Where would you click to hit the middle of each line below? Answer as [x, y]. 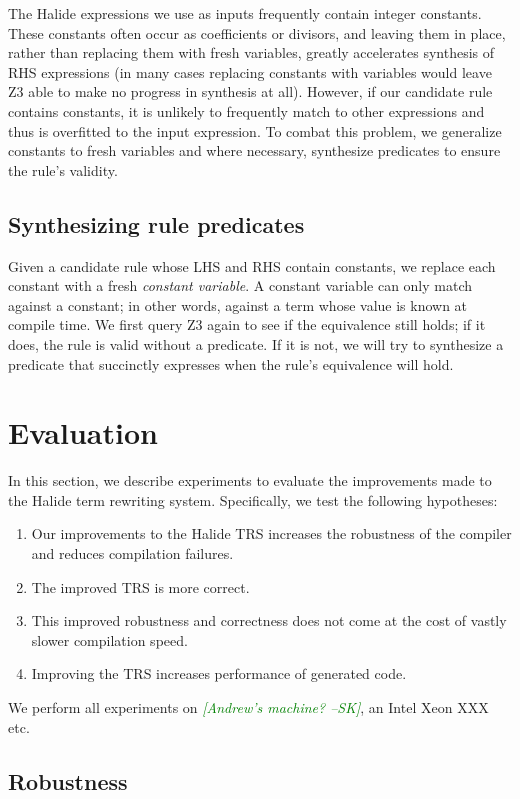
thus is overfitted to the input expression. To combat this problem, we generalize [255, 130]
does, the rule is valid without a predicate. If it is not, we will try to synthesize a [256, 343]
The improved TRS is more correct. [140, 586]
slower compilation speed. [109, 639]
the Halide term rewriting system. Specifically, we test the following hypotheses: [253, 499]
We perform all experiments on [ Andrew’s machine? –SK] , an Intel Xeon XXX [248, 706]
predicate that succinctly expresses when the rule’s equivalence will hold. [231, 363]
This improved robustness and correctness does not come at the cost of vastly [269, 620]
